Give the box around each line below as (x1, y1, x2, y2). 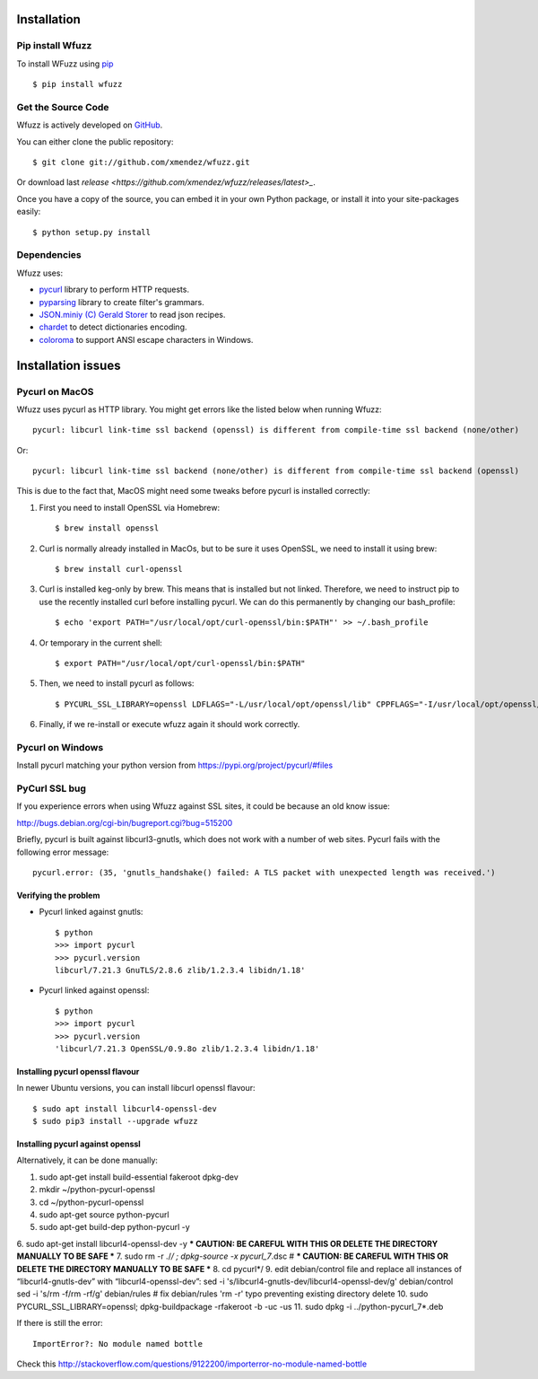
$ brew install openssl (55, 523, 160, 533)
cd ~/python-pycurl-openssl (39, 1197, 144, 1208)
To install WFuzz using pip (16, 58, 114, 69)
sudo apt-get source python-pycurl (39, 1209, 169, 1220)
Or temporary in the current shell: (39, 637, 163, 648)
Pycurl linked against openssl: (39, 985, 150, 996)
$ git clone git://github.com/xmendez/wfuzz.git (32, 157, 250, 168)
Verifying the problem (16, 890, 100, 900)
